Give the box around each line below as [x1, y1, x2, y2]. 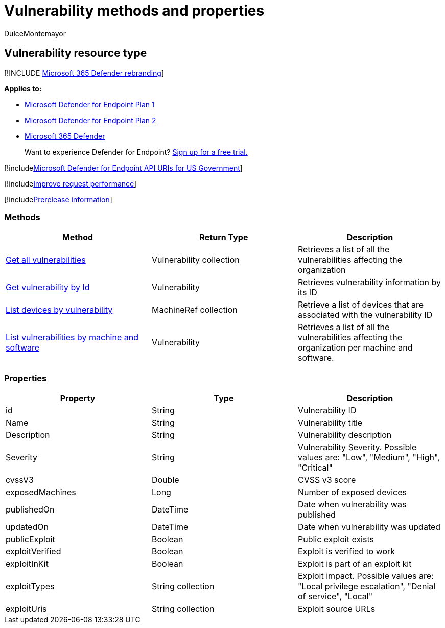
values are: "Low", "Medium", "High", [297, 452, 440, 463]
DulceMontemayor [4, 29, 66, 38]
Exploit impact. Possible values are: [297, 571, 434, 582]
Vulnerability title [297, 417, 363, 428]
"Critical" [297, 462, 333, 473]
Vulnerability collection [151, 254, 240, 265]
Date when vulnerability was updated [297, 522, 441, 532]
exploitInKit [6, 559, 49, 569]
